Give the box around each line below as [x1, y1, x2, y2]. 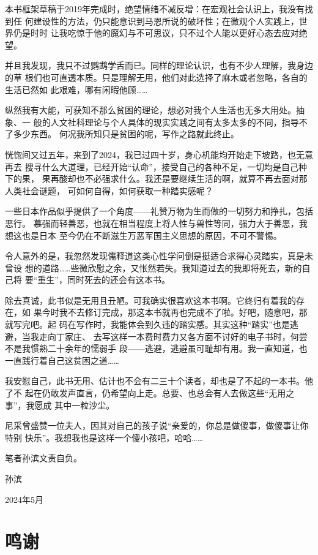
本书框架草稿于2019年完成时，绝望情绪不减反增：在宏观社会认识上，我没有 [5, 2, 305, 15]
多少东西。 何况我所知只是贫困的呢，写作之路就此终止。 [13, 127, 239, 140]
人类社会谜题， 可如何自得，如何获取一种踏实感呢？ [5, 184, 213, 197]
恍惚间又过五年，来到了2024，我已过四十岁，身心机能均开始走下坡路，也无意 [5, 148, 313, 160]
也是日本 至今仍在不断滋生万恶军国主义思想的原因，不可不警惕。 [21, 228, 282, 241]
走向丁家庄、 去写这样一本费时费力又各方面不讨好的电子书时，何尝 [39, 330, 308, 342]
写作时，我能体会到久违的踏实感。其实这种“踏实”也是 [76, 318, 290, 331]
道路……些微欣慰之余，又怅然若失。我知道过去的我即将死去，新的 [42, 261, 302, 274]
